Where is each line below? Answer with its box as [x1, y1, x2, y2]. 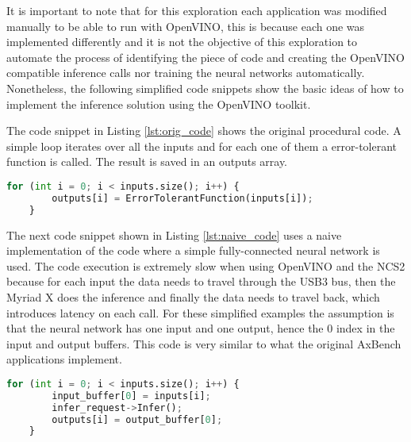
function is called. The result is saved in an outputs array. [6, 153, 288, 170]
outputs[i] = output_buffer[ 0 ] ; [52, 413, 223, 425]
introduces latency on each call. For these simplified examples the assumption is [6, 304, 394, 321]
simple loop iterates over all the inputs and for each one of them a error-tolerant [6, 137, 398, 154]
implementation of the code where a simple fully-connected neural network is [6, 242, 380, 259]
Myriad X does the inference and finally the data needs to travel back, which [6, 288, 380, 305]
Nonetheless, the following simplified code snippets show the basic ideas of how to [6, 79, 404, 96]
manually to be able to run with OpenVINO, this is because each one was [6, 17, 365, 34]
